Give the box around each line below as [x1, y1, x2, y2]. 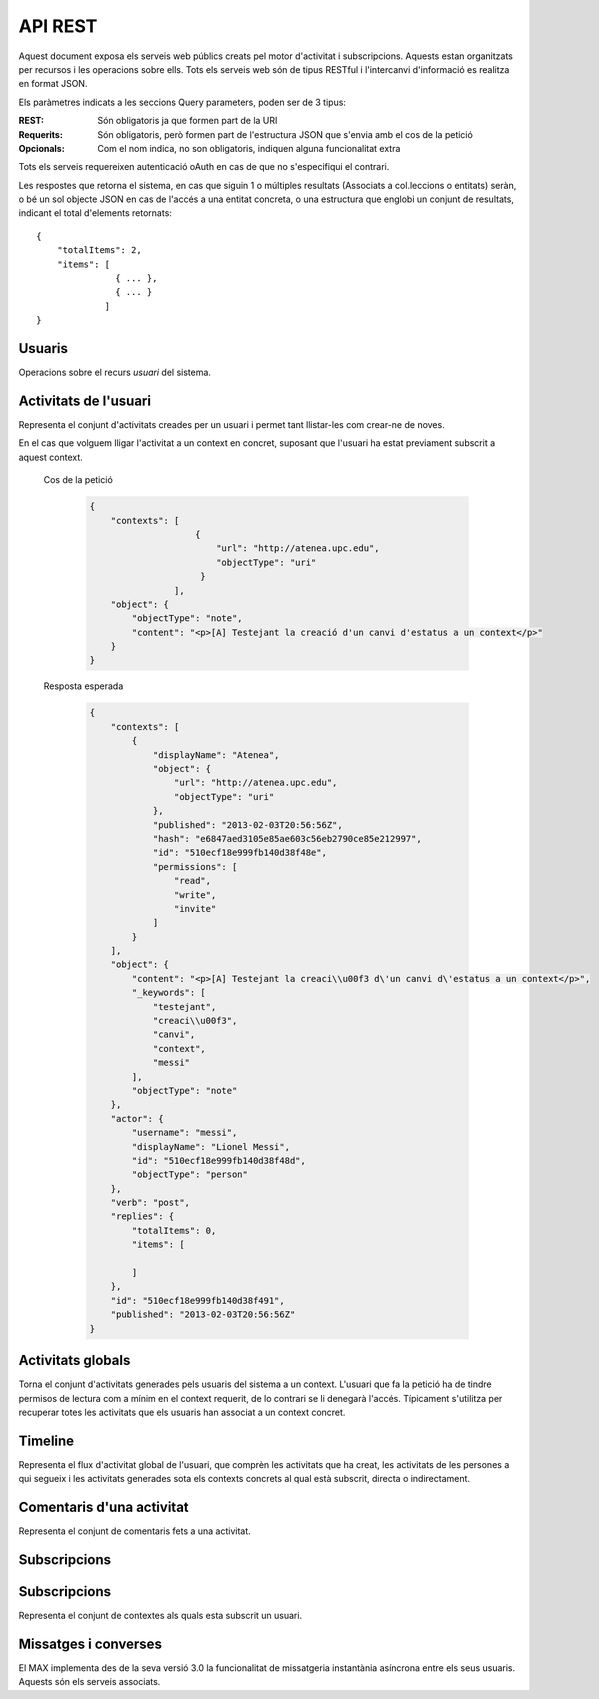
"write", [173, 889, 217, 900]
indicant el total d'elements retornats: [18, 207, 172, 219]
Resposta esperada [43, 680, 124, 692]
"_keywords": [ [131, 987, 207, 999]
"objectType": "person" [131, 1169, 249, 1180]
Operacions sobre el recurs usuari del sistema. [18, 366, 212, 379]
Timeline [18, 1432, 75, 1449]
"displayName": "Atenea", [152, 749, 280, 760]
